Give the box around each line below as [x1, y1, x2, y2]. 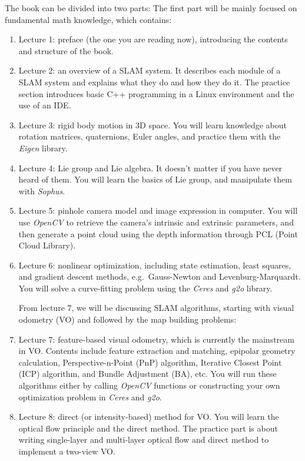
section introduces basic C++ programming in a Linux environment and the [18, 87, 294, 100]
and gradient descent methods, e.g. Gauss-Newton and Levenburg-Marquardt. [18, 270, 301, 283]
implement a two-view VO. [18, 445, 115, 457]
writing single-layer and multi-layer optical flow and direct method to [18, 433, 269, 446]
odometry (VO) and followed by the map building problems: [18, 313, 237, 326]
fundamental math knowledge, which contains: [5, 13, 172, 25]
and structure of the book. [18, 44, 114, 57]
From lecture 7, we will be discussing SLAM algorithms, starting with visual [18, 301, 294, 314]
